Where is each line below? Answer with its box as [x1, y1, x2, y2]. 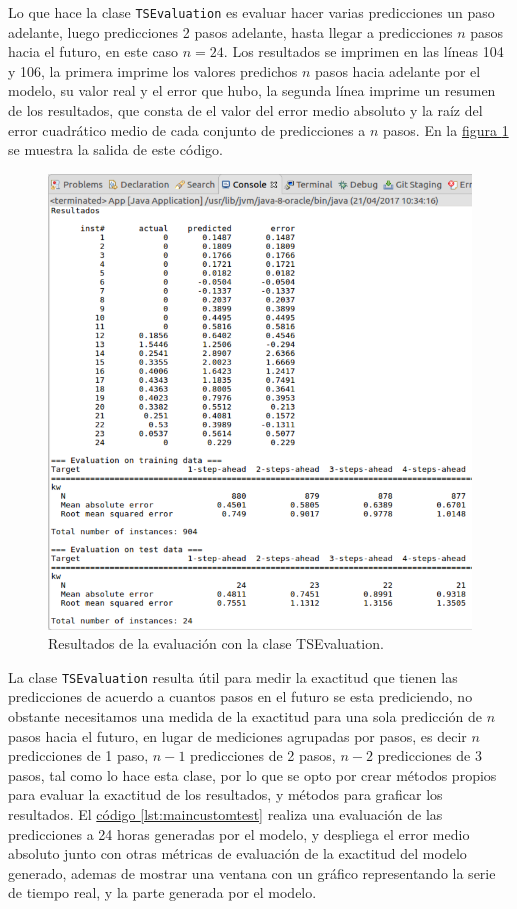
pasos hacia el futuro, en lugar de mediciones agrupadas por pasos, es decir [8, 725, 467, 746]
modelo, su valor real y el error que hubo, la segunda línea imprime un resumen [8, 80, 496, 101]
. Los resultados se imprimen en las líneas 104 [223, 41, 504, 62]
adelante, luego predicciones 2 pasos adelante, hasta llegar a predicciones [8, 21, 453, 42]
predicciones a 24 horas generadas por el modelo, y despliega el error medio [8, 823, 470, 844]
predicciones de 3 [377, 745, 482, 766]
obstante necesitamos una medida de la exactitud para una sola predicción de [8, 705, 483, 726]
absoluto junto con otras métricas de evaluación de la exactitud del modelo [8, 843, 467, 864]
